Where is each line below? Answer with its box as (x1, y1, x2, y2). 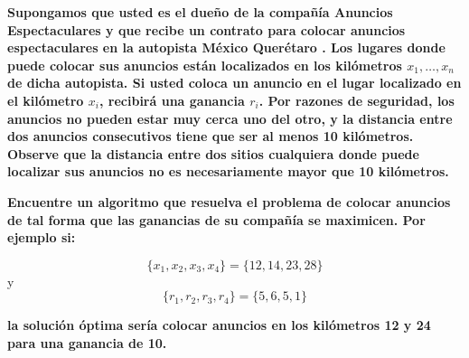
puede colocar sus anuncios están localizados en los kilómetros (7, 55, 402, 74)
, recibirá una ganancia (98, 90, 245, 109)
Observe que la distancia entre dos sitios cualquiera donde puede (7, 144, 419, 163)
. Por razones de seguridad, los (258, 90, 455, 109)
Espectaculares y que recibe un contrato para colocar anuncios (7, 20, 406, 39)
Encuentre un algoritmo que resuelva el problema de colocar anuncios (7, 192, 451, 211)
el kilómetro (7, 90, 84, 109)
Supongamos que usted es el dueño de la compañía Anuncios (7, 3, 393, 21)
